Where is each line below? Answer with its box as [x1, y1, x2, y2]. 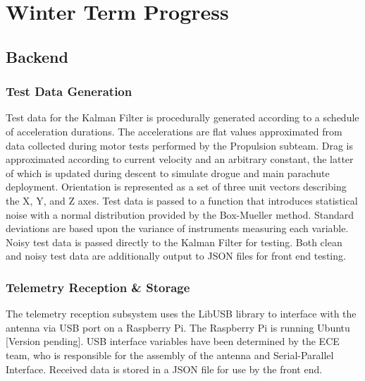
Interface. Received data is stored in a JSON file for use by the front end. [6, 361, 323, 376]
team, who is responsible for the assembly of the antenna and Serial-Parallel [6, 347, 334, 362]
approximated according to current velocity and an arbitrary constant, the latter [6, 152, 354, 167]
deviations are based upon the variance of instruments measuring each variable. [6, 221, 349, 236]
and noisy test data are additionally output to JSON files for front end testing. [6, 248, 346, 263]
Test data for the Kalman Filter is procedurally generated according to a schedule [6, 110, 359, 125]
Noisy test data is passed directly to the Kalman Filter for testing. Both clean [6, 234, 342, 249]
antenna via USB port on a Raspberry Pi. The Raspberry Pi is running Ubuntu [6, 320, 350, 334]
